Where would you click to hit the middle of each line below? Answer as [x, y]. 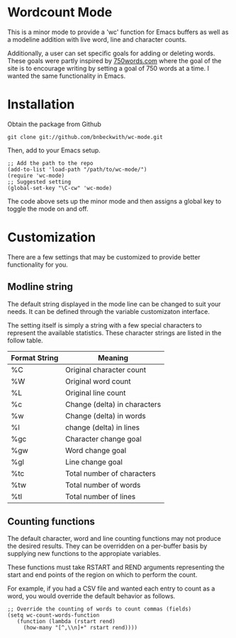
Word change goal [96, 450]
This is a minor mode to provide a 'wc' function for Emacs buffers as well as [118, 32]
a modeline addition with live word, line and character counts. [97, 39]
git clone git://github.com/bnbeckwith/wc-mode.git [85, 137]
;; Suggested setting [39, 181]
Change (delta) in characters [113, 404]
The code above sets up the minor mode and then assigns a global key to [114, 201]
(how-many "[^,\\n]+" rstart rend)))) [80, 628]
